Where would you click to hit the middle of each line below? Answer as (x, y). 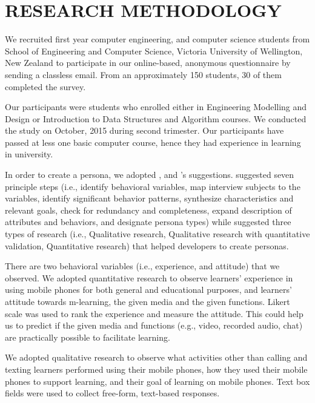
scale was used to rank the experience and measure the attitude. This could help (154, 313)
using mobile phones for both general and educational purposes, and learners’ (148, 290)
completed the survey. (45, 86)
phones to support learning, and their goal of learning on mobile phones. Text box (157, 381)
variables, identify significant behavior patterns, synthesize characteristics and (149, 198)
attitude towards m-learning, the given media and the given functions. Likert (148, 301)
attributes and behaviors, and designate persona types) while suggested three (148, 222)
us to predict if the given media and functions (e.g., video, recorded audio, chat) (154, 325)
